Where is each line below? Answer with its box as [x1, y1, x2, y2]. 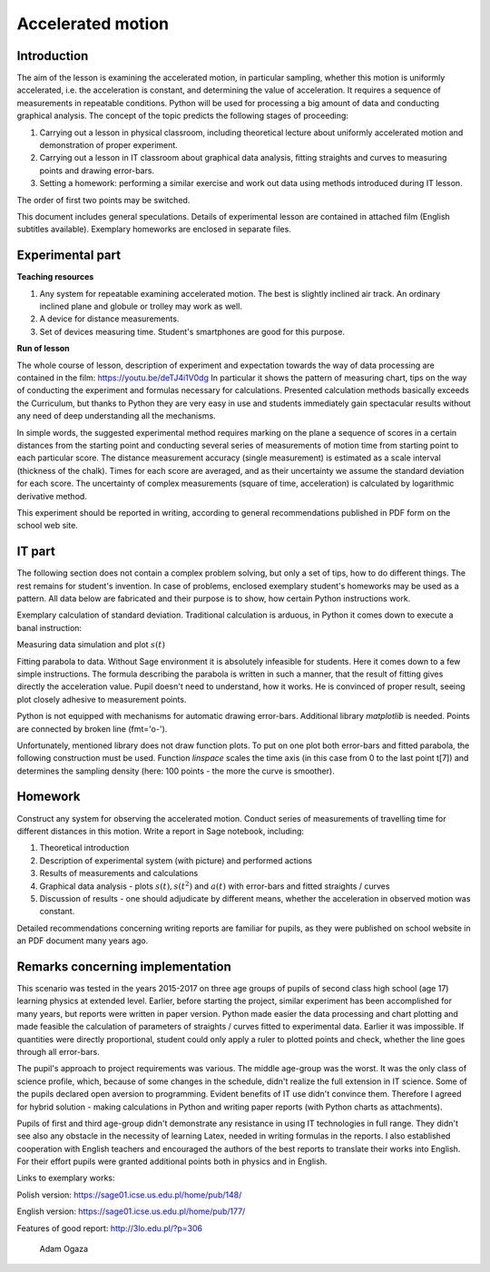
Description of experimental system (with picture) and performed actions [39, 854, 313, 866]
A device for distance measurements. [39, 313, 180, 324]
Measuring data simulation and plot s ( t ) [16, 639, 165, 650]
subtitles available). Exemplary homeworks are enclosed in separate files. [16, 223, 292, 235]
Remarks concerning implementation [16, 959, 231, 974]
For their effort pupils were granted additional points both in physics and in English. [16, 1156, 328, 1167]
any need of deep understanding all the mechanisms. [16, 410, 217, 421]
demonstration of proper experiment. [39, 140, 179, 151]
